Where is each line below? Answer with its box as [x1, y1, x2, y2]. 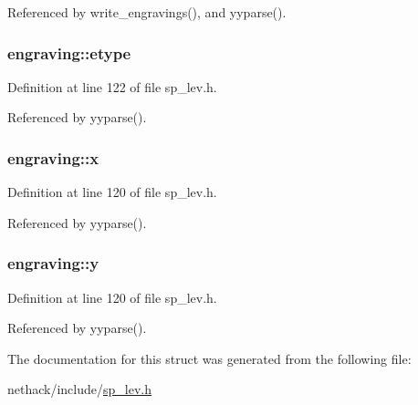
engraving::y [7, 252, 99, 275]
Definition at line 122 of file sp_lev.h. [7, 77, 217, 96]
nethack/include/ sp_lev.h [7, 379, 152, 399]
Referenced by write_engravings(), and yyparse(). [7, 3, 287, 21]
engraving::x [7, 146, 99, 169]
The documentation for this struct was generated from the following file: [7, 348, 412, 368]
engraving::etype [7, 41, 131, 64]
